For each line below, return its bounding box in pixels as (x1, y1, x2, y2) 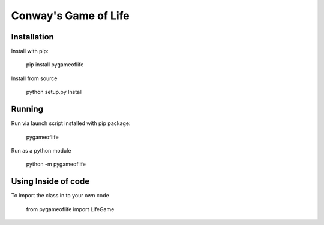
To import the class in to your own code (11, 192, 109, 199)
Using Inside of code (11, 177, 90, 187)
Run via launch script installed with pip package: (11, 120, 131, 127)
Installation (11, 32, 54, 42)
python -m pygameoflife (26, 160, 86, 168)
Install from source (11, 75, 58, 82)
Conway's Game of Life (11, 9, 130, 22)
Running (11, 104, 44, 114)
